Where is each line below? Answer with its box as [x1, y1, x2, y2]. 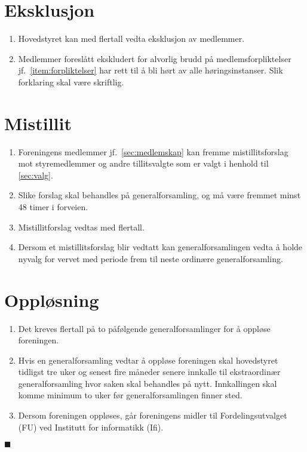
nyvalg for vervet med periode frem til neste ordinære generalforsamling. [18, 252, 283, 265]
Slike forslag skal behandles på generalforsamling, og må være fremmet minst [18, 189, 301, 201]
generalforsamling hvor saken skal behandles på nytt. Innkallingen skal [18, 377, 277, 389]
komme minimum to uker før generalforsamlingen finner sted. [18, 389, 242, 401]
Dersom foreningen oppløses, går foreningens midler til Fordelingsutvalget [18, 409, 287, 422]
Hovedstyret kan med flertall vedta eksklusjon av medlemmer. [18, 32, 245, 45]
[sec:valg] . [18, 168, 53, 181]
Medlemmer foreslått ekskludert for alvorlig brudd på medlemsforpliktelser [18, 52, 291, 64]
